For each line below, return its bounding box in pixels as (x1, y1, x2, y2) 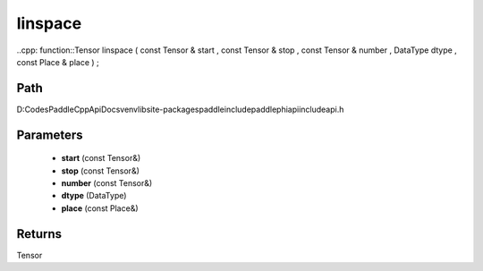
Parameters (16, 127, 83, 142)
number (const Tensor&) (61, 178, 153, 189)
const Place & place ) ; (16, 56, 100, 67)
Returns (16, 226, 63, 241)
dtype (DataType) (61, 191, 127, 201)
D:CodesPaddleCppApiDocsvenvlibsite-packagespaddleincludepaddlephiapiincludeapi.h (16, 104, 344, 114)
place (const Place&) (61, 202, 139, 214)
